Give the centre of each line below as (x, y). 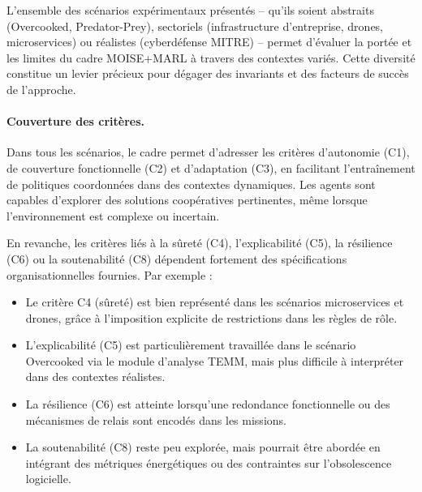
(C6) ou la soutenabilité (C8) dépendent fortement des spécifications (177, 258)
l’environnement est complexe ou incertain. (113, 215)
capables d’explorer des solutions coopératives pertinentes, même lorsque (187, 200)
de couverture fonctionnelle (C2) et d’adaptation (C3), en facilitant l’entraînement (211, 167)
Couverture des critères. (76, 121)
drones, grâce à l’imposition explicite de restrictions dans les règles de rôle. (211, 317)
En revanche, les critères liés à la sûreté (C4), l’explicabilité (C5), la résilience (200, 243)
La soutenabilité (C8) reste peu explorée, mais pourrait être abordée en (203, 447)
